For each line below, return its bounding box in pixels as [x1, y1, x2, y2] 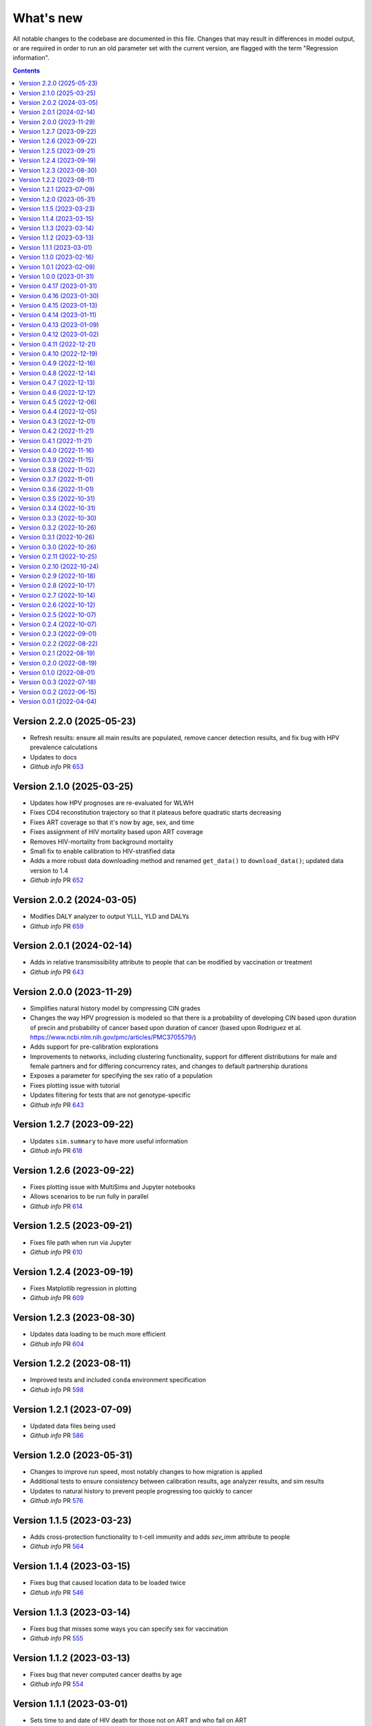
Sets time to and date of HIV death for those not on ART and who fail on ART [30, 1716, 247, 1725]
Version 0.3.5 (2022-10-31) [19, 494, 96, 503]
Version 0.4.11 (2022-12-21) [19, 340, 96, 348]
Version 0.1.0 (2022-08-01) [19, 668, 96, 677]
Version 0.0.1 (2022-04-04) [19, 697, 97, 706]
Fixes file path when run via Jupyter [30, 1238, 132, 1246]
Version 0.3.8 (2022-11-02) [19, 465, 96, 474]
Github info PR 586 [30, 1431, 84, 1439]
